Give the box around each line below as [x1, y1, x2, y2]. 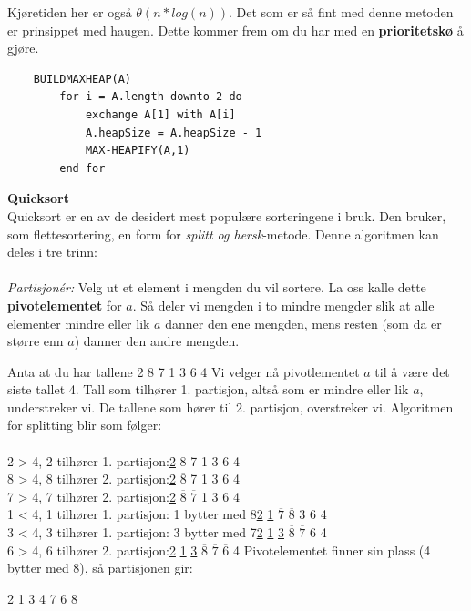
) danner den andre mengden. [74, 331, 240, 351]
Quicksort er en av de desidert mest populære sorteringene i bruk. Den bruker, [7, 206, 446, 225]
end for [59, 161, 106, 175]
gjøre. [7, 38, 39, 57]
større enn [7, 331, 64, 351]
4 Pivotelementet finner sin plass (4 [232, 540, 431, 559]
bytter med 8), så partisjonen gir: [7, 558, 193, 577]
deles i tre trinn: [7, 242, 97, 261]
